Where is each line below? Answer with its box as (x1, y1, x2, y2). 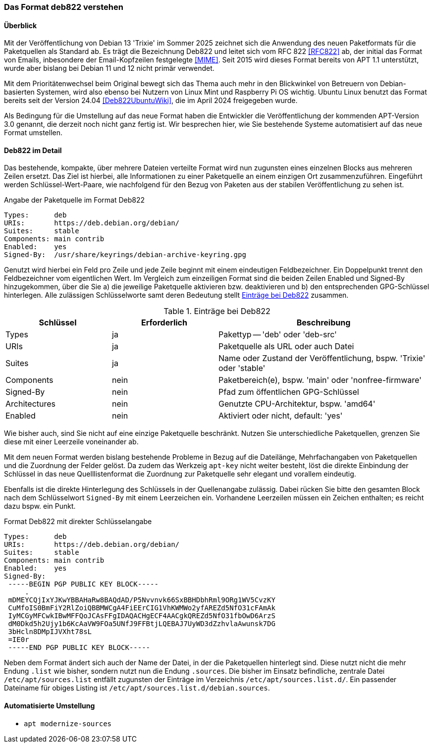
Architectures (5, 399, 56, 409)
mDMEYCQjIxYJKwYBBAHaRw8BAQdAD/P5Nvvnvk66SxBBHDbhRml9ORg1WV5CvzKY (8, 596, 275, 604)
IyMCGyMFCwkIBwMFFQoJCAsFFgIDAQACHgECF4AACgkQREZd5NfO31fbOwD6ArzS (8, 612, 275, 620)
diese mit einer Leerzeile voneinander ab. (4, 437, 139, 446)
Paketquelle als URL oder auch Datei (218, 341, 354, 352)
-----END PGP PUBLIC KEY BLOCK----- (8, 643, 151, 652)
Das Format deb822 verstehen (4, 2, 123, 12)
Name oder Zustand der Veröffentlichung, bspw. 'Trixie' (218, 353, 426, 364)
